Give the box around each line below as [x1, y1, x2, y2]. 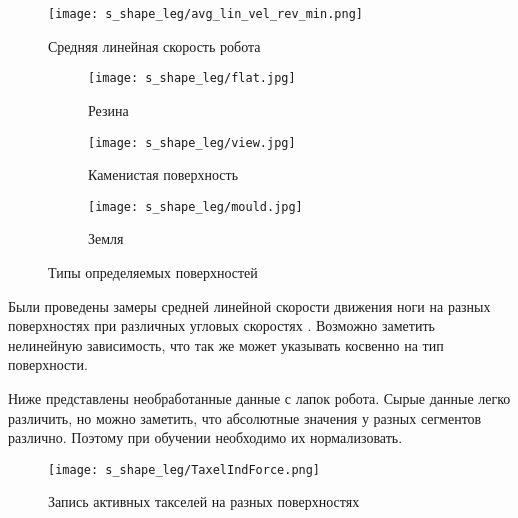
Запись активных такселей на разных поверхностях [48, 491, 360, 512]
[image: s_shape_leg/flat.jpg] [88, 71, 296, 86]
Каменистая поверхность [88, 164, 239, 185]
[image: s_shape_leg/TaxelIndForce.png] [48, 462, 321, 477]
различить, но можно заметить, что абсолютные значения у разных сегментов [8, 407, 482, 428]
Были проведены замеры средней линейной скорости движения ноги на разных [8, 295, 491, 316]
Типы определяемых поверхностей [48, 262, 258, 282]
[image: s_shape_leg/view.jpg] [88, 135, 296, 150]
